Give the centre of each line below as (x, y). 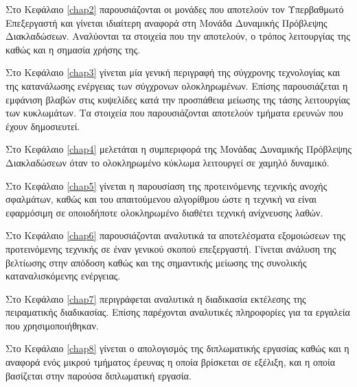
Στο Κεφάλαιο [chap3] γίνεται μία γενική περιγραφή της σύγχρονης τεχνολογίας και (173, 72)
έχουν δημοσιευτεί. (43, 126)
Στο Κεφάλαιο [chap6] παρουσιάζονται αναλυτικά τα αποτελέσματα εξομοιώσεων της (176, 235)
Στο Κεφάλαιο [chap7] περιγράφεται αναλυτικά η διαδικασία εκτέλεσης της (156, 298)
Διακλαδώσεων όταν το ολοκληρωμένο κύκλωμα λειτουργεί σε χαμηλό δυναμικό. (168, 162)
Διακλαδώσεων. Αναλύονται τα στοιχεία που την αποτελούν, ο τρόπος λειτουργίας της (178, 36)
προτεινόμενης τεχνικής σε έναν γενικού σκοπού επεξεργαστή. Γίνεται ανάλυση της (171, 248)
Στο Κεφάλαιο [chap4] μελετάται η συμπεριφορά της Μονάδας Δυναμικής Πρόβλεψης (178, 149)
